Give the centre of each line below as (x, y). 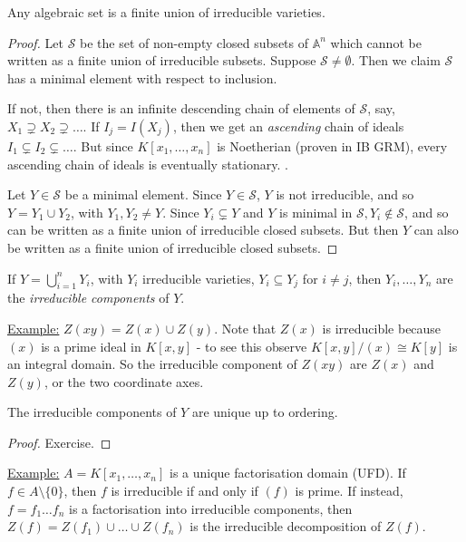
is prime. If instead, (349, 491)
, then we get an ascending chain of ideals (288, 126)
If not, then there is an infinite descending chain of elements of (181, 108)
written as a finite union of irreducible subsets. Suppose (162, 60)
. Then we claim (396, 60)
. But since (103, 145)
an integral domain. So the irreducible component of (152, 364)
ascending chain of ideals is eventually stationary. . (148, 164)
